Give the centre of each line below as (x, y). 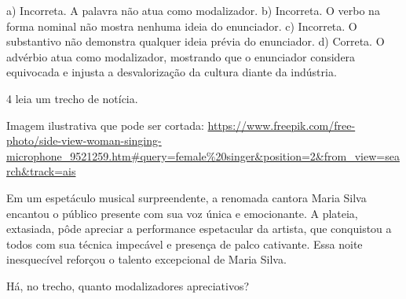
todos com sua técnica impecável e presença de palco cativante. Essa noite (185, 244)
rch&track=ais (41, 171)
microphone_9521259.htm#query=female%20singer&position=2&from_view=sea (203, 155)
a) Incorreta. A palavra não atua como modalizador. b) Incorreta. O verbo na (193, 10)
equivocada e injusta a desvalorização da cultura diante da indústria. (172, 72)
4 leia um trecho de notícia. (72, 98)
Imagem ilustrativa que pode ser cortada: (105, 125)
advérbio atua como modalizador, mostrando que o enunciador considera (181, 56)
